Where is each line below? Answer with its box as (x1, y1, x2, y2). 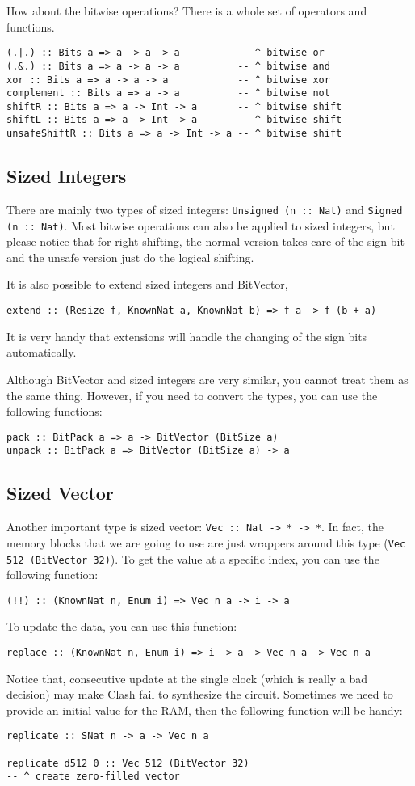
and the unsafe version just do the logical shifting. (6, 248, 254, 265)
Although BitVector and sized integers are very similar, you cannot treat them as (6, 370, 409, 387)
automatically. (6, 344, 77, 361)
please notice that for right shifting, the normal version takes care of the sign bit (6, 233, 405, 250)
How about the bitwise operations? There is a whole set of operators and (6, 2, 367, 19)
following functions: (6, 403, 103, 420)
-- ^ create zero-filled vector (6, 771, 180, 783)
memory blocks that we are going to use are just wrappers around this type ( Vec (6, 534, 406, 551)
